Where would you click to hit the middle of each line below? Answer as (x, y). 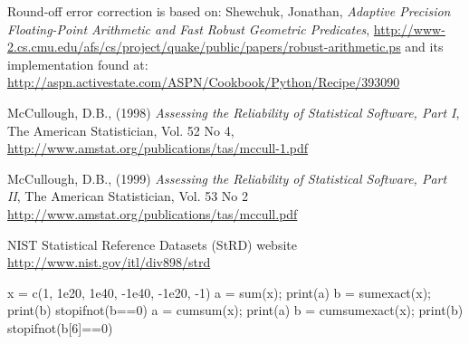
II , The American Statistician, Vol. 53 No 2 (128, 196)
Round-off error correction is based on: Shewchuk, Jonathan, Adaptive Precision (229, 11)
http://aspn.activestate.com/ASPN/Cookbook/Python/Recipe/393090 (204, 82)
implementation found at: (78, 64)
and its (424, 47)
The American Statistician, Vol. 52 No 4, (121, 130)
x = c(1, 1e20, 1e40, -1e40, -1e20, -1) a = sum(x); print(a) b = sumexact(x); (219, 292)
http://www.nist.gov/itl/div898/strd (109, 262)
